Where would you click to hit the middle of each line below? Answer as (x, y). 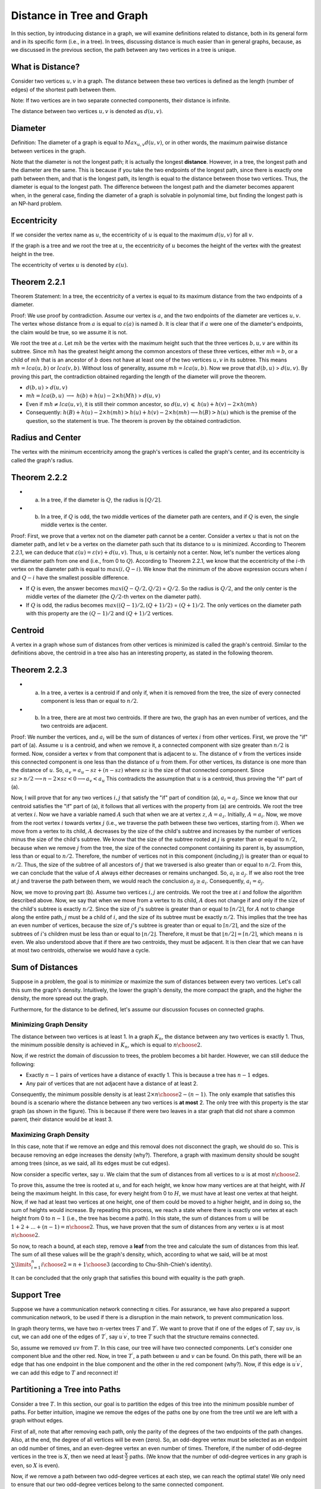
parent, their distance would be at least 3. (62, 1119)
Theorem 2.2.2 (39, 477)
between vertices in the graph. (48, 151)
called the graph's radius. (42, 460)
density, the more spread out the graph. (60, 998)
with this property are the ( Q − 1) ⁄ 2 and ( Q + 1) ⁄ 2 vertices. (100, 613)
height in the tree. (33, 254)
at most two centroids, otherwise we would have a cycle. (81, 951)
